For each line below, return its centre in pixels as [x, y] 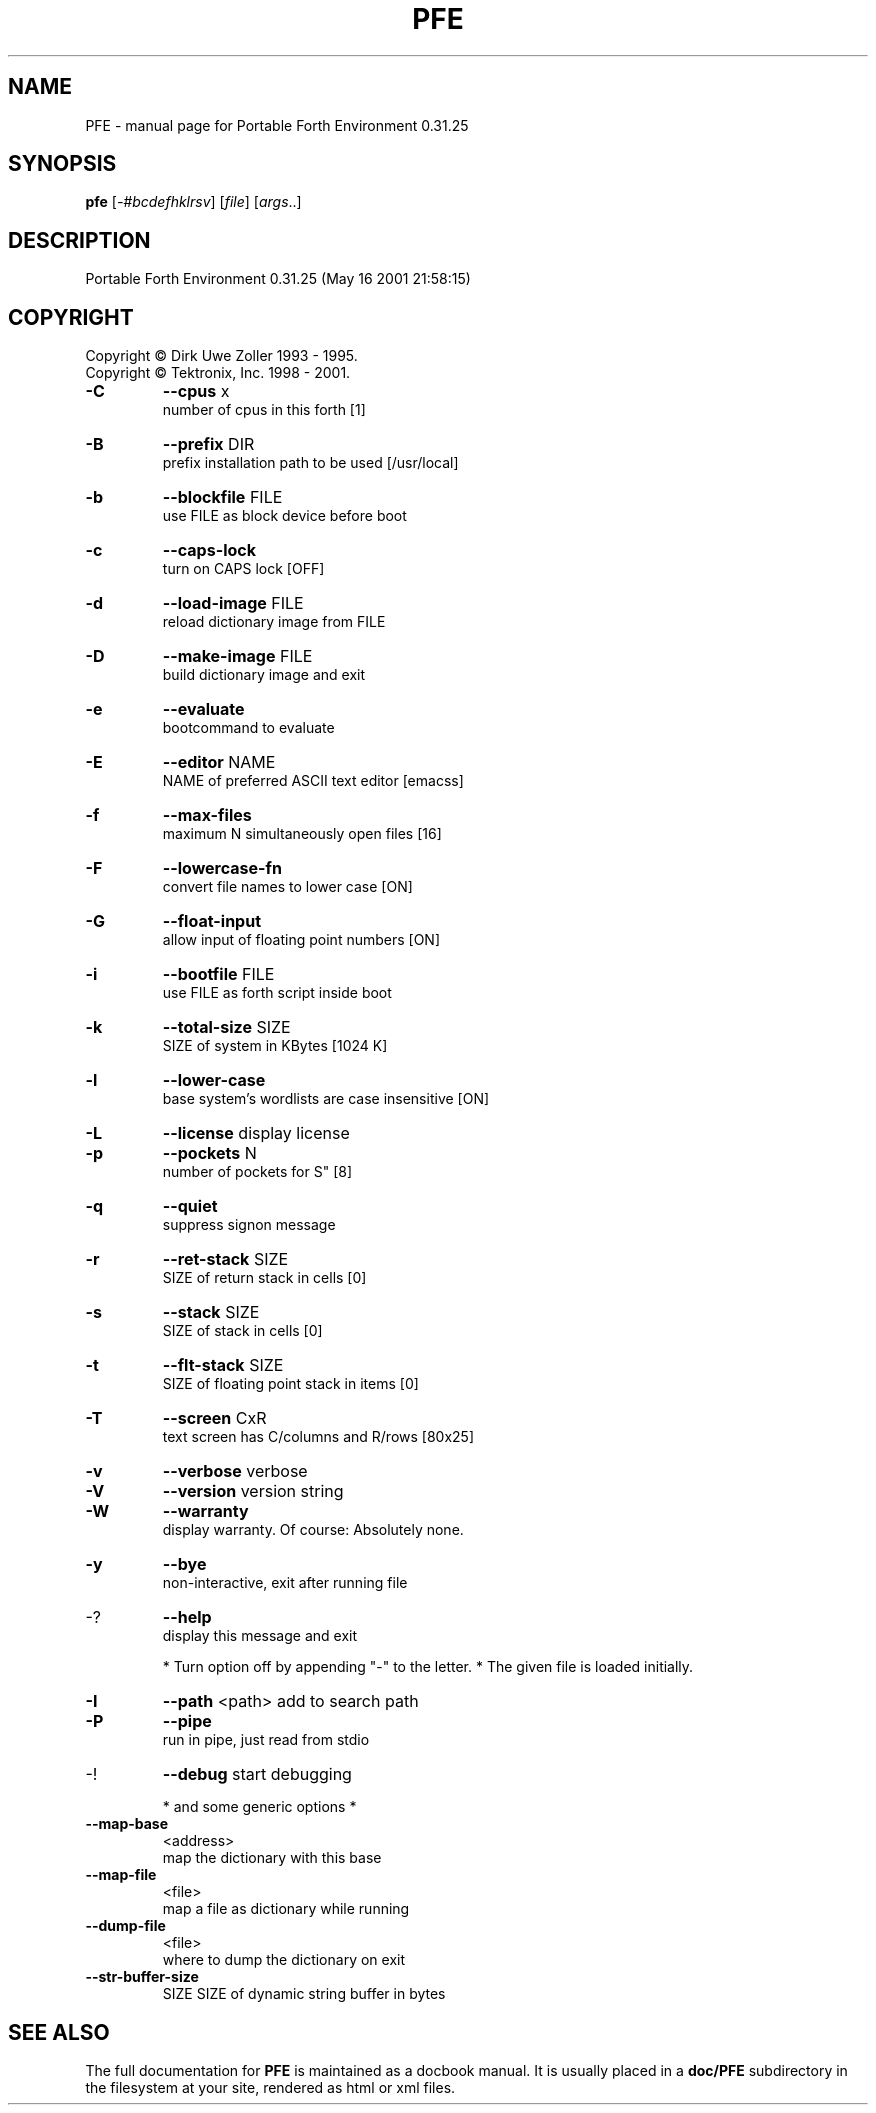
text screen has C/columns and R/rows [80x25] [318, 1437]
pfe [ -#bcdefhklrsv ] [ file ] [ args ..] [193, 202]
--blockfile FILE [222, 497]
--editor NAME [219, 762]
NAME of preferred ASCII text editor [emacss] [313, 781]
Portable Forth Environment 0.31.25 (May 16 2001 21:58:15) [278, 279]
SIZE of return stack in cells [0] [264, 1278]
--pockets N [209, 1153]
